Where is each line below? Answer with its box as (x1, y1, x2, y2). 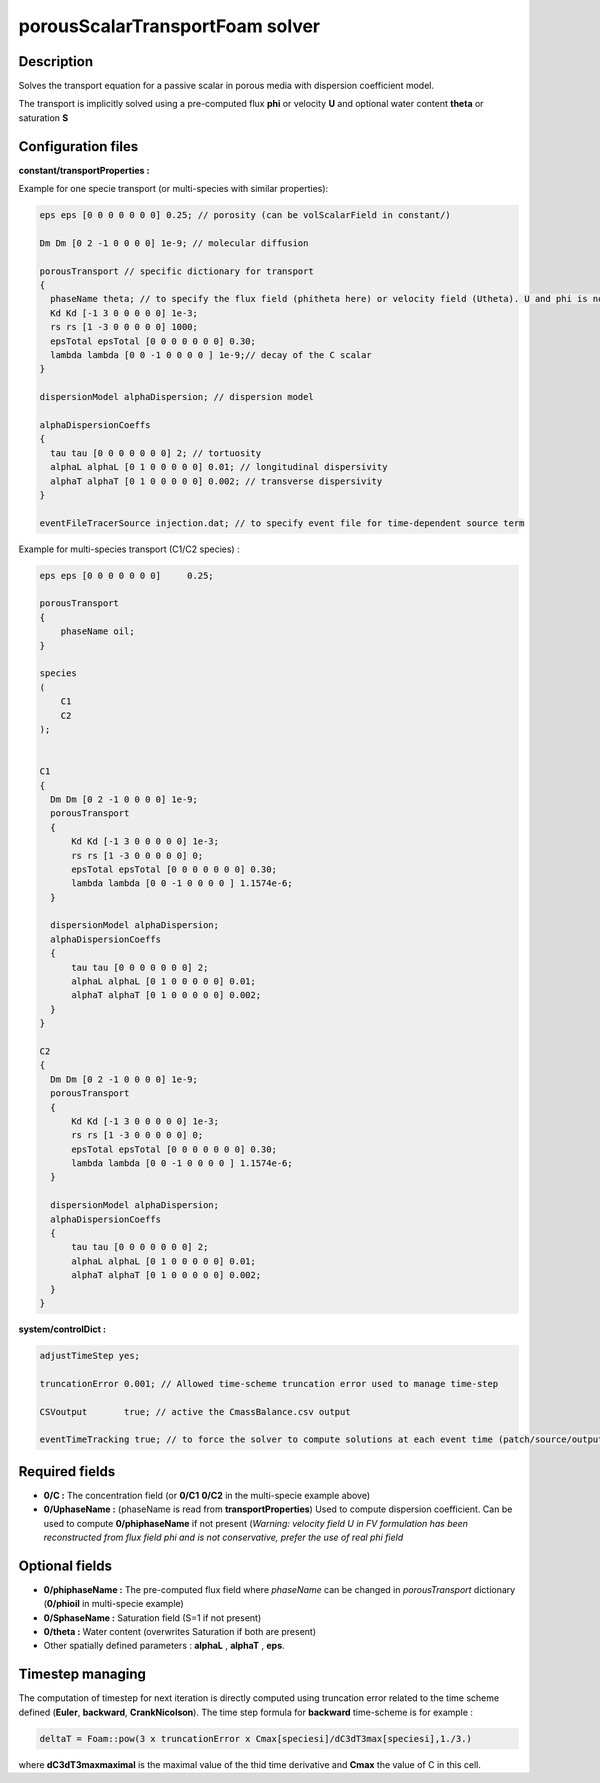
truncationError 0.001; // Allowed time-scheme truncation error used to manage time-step (39, 1378, 499, 1389)
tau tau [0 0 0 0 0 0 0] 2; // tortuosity (50, 447, 262, 459)
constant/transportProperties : (18, 164, 150, 176)
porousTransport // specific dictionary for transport (39, 265, 314, 277)
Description (18, 53, 94, 70)
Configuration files (18, 138, 139, 155)
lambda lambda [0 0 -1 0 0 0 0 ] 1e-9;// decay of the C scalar (50, 350, 372, 361)
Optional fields (18, 1557, 113, 1574)
